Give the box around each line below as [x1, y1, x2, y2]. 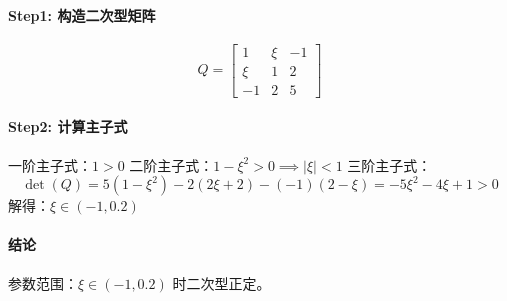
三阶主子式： [347, 154, 432, 175]
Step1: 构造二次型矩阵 [8, 4, 156, 25]
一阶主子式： [8, 154, 92, 175]
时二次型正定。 [172, 272, 271, 293]
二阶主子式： [129, 154, 214, 175]
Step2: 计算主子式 [8, 116, 128, 137]
